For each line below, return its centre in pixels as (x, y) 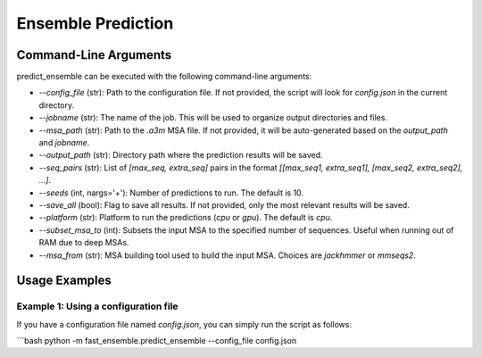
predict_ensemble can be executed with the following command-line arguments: (164, 77)
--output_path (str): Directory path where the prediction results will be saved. (181, 155)
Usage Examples (64, 281)
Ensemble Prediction (95, 23)
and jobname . (64, 143)
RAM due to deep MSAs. (84, 243)
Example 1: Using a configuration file (97, 306)
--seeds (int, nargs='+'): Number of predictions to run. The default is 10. (171, 193)
